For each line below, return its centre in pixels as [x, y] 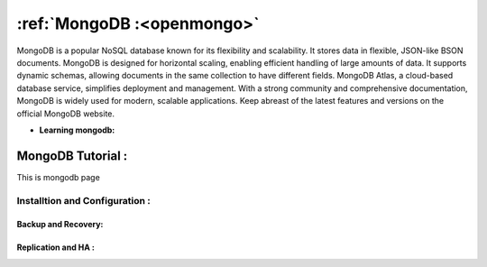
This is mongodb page [59, 177]
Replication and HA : [55, 247]
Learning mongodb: [77, 130]
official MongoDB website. [66, 114]
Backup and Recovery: [60, 225]
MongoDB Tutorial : [72, 156]
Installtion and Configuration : [83, 200]
